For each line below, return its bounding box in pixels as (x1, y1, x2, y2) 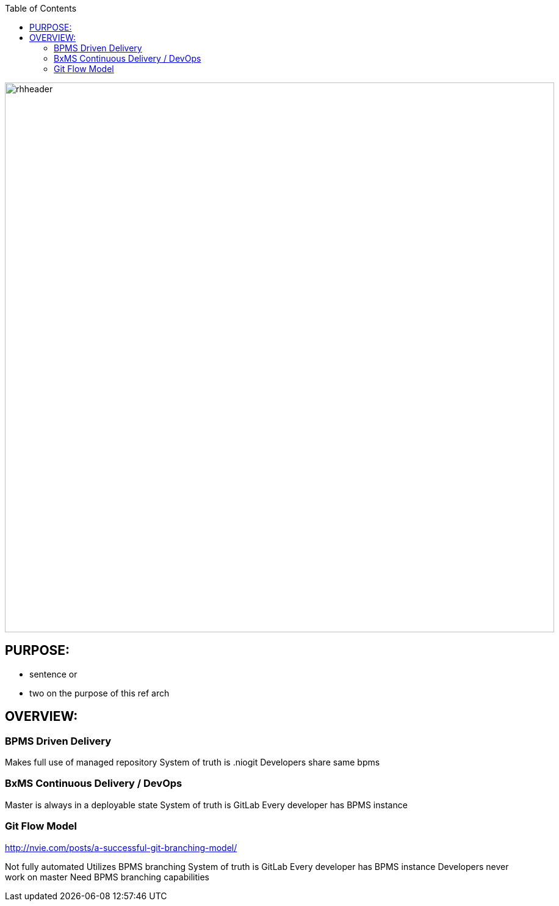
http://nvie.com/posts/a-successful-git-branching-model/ (5, 842, 237, 853)
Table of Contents (5, 3, 77, 13)
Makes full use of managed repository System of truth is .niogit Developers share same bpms (5, 757, 380, 768)
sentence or (29, 668, 78, 679)
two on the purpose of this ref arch (29, 687, 170, 698)
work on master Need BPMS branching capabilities (5, 871, 209, 882)
